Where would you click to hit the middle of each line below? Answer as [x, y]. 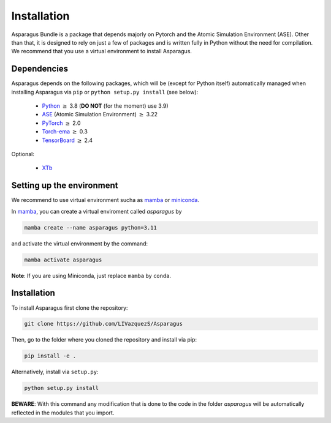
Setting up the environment [65, 186]
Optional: [23, 154]
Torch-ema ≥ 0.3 [65, 132]
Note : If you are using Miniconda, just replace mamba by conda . [91, 275]
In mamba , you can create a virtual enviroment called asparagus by [97, 211]
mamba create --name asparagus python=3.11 [91, 227]
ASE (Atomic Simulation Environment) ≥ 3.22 [100, 114]
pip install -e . [50, 356]
